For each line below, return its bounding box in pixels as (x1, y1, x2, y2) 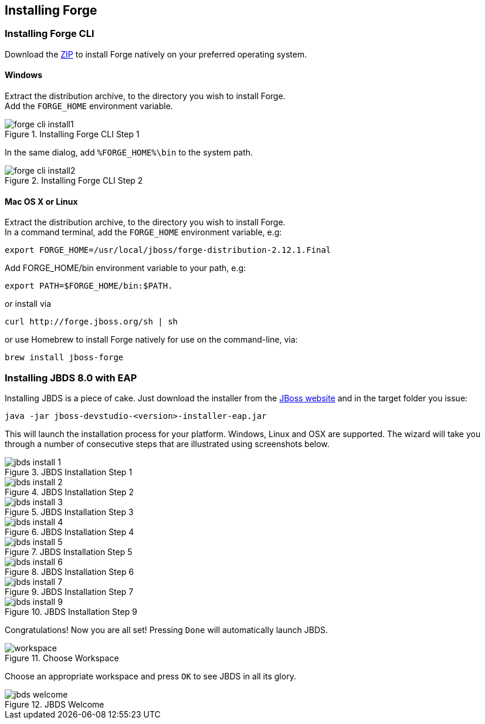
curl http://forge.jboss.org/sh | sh (5, 317, 178, 327)
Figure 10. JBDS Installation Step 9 (5, 606, 137, 617)
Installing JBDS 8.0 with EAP (5, 371, 137, 384)
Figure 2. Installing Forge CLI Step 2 (5, 175, 143, 186)
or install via (5, 299, 52, 309)
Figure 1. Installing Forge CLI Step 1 (5, 129, 140, 140)
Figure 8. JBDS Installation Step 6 (5, 566, 134, 577)
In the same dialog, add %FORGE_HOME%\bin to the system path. (5, 147, 253, 158)
